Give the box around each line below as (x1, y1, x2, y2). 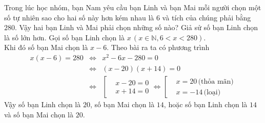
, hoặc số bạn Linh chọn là (164, 99, 248, 110)
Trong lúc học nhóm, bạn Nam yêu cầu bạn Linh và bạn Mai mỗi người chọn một (4, 2, 261, 12)
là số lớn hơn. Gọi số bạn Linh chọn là (4, 32, 125, 42)
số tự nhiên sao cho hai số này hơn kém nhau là (4, 12, 154, 22)
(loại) (203, 88, 221, 96)
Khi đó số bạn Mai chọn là (4, 42, 88, 53)
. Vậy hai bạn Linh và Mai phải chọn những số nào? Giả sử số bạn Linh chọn (15, 22, 258, 33)
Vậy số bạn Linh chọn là (4, 99, 81, 110)
